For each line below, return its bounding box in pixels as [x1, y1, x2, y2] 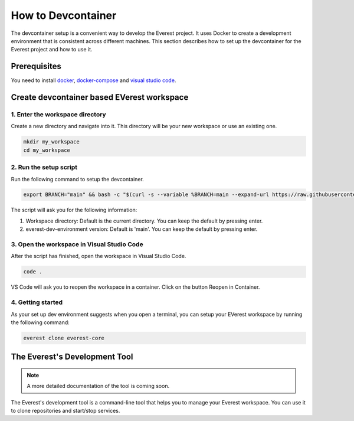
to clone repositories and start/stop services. [11, 407, 120, 415]
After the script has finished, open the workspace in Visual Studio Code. [11, 253, 186, 260]
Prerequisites [11, 61, 61, 71]
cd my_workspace [23, 146, 71, 154]
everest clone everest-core [23, 334, 104, 341]
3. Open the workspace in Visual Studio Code [11, 240, 144, 249]
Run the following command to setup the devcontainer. [11, 175, 144, 182]
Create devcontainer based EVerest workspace [11, 92, 189, 103]
